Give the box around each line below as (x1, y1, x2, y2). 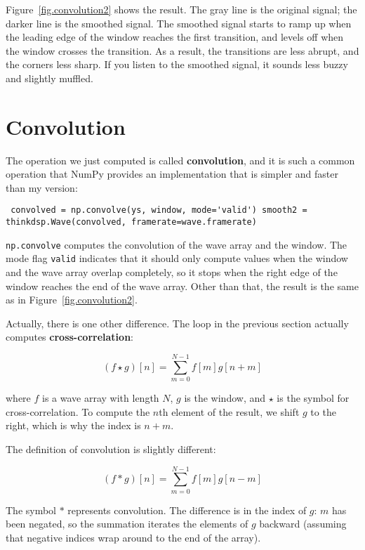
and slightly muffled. (6, 70, 93, 85)
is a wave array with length (42, 391, 159, 405)
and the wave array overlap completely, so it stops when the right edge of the (6, 265, 338, 280)
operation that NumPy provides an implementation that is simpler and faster (6, 166, 338, 181)
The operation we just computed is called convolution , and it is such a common (6, 152, 355, 167)
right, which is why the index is (6, 418, 141, 433)
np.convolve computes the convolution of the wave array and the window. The (6, 237, 347, 251)
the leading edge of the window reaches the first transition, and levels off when (6, 30, 344, 44)
